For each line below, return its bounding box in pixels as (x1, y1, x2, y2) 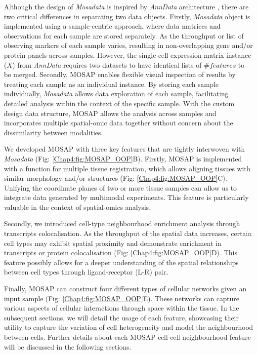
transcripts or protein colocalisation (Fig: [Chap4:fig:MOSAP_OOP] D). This (4, 247, 237, 258)
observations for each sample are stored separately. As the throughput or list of (4, 30, 244, 40)
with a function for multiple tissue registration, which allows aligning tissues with (4, 163, 251, 173)
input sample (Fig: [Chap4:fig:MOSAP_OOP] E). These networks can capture (4, 293, 239, 303)
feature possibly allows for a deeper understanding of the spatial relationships (4, 257, 239, 267)
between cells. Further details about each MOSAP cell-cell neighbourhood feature (4, 332, 251, 342)
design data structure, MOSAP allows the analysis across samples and (4, 108, 216, 118)
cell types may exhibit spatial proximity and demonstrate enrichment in (4, 237, 221, 248)
